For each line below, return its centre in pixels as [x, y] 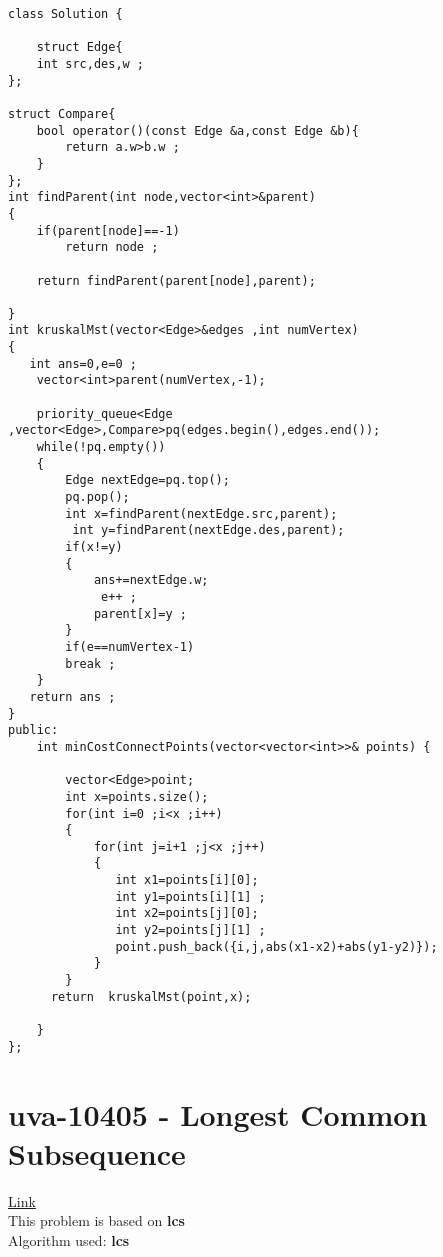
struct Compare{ [62, 113]
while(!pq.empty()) [101, 447]
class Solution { [65, 14]
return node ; [112, 247]
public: [33, 730]
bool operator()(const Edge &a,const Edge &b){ [197, 130]
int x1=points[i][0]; [187, 880]
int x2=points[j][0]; [187, 913]
